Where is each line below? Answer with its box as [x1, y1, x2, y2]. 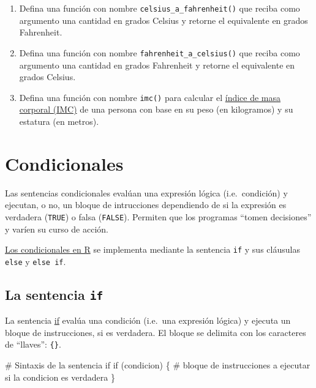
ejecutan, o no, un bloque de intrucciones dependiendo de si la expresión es [5, 198, 287, 211]
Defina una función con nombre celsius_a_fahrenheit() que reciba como [19, 2, 300, 14]
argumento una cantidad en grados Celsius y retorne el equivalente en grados [19, 13, 308, 26]
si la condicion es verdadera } [5, 370, 115, 383]
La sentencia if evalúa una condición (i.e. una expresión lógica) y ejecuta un [5, 314, 291, 327]
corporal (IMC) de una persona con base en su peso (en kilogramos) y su [19, 103, 293, 116]
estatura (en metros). [19, 114, 99, 127]
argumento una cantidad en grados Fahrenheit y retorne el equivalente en [19, 58, 295, 71]
